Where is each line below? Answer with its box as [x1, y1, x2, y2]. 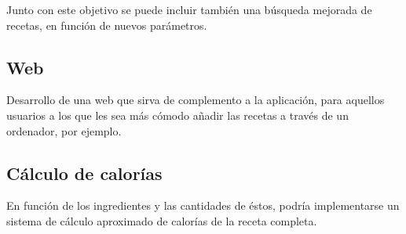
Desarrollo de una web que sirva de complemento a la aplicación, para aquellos [6, 92, 385, 108]
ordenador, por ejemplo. [6, 122, 122, 139]
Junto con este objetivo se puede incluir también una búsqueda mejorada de [6, 2, 372, 17]
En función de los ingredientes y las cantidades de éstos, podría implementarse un [6, 197, 400, 214]
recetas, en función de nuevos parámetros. [6, 16, 207, 33]
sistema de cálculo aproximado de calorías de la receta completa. [6, 212, 317, 229]
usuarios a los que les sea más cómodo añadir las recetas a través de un [6, 106, 349, 123]
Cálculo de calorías [6, 160, 163, 185]
